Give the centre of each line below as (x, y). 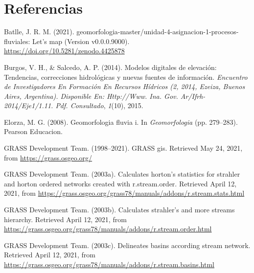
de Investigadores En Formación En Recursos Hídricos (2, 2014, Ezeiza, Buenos (125, 86)
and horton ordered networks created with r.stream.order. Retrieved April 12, (120, 183)
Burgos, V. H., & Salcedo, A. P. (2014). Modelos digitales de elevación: (110, 67)
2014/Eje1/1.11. (29, 105)
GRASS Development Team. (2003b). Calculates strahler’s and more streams (119, 210)
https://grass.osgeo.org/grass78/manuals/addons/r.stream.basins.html (109, 264)
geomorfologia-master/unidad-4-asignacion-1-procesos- (158, 32)
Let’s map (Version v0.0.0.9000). (81, 41)
